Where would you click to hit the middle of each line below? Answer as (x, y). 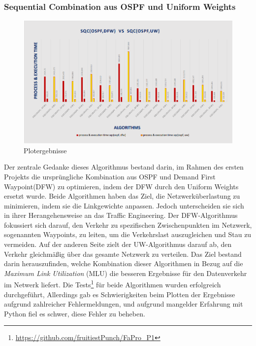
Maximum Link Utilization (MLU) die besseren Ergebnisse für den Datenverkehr (126, 273)
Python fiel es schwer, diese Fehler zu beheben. (75, 313)
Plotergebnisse (45, 150)
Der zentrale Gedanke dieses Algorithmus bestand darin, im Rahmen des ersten (124, 167)
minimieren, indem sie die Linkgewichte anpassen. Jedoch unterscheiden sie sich (124, 205)
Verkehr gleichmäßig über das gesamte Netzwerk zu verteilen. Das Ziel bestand (123, 254)
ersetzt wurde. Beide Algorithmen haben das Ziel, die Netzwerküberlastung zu (122, 196)
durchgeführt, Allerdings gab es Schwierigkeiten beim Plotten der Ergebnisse (120, 294)
